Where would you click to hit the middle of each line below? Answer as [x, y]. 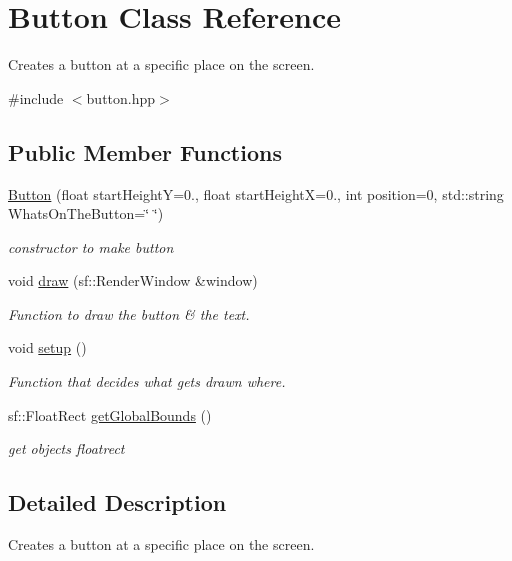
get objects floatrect [66, 448]
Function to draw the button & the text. [129, 313]
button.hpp [121, 97]
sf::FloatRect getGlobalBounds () [110, 414]
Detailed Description [117, 502]
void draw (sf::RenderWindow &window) [133, 280]
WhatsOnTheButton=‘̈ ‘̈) [86, 213]
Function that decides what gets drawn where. [147, 381]
